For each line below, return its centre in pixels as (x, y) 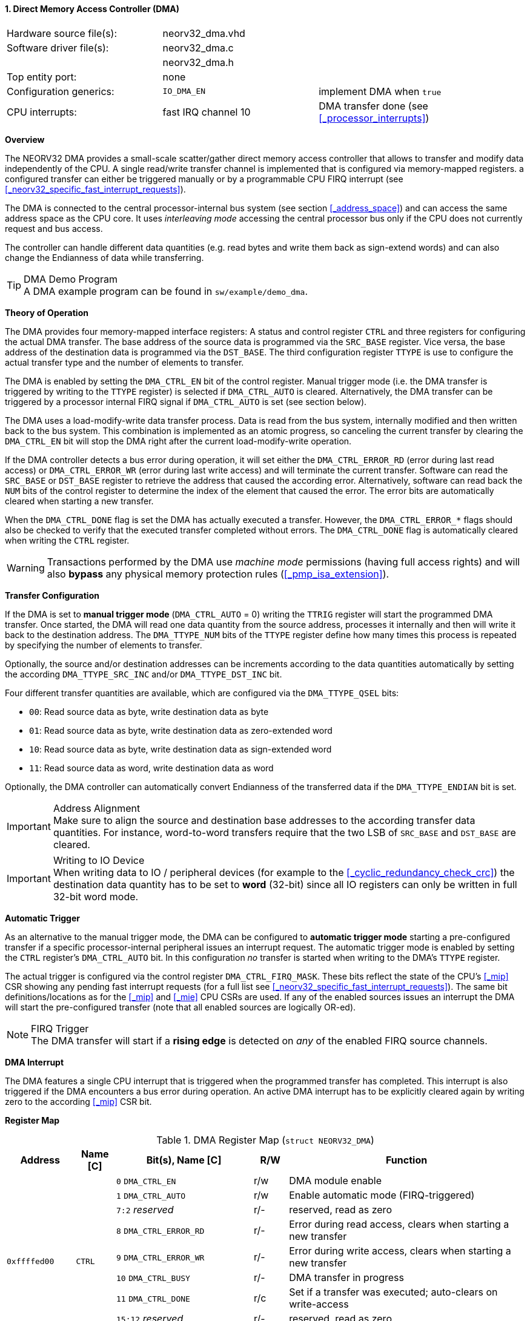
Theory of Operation (47, 312)
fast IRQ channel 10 (207, 112)
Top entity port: (42, 77)
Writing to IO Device (99, 860)
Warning (26, 568)
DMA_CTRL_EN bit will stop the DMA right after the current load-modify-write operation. (178, 441)
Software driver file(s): (58, 48)
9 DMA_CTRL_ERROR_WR (161, 1257)
